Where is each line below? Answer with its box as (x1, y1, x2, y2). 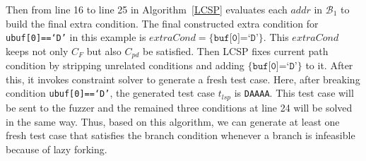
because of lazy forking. (6, 141, 107, 156)
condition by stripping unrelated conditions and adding (6, 58, 244, 73)
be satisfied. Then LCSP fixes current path (143, 43, 329, 58)
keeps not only (6, 43, 69, 58)
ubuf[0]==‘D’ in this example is (6, 30, 146, 44)
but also (86, 43, 122, 58)
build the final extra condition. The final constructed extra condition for (6, 16, 319, 30)
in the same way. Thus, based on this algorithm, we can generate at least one (6, 114, 340, 129)
